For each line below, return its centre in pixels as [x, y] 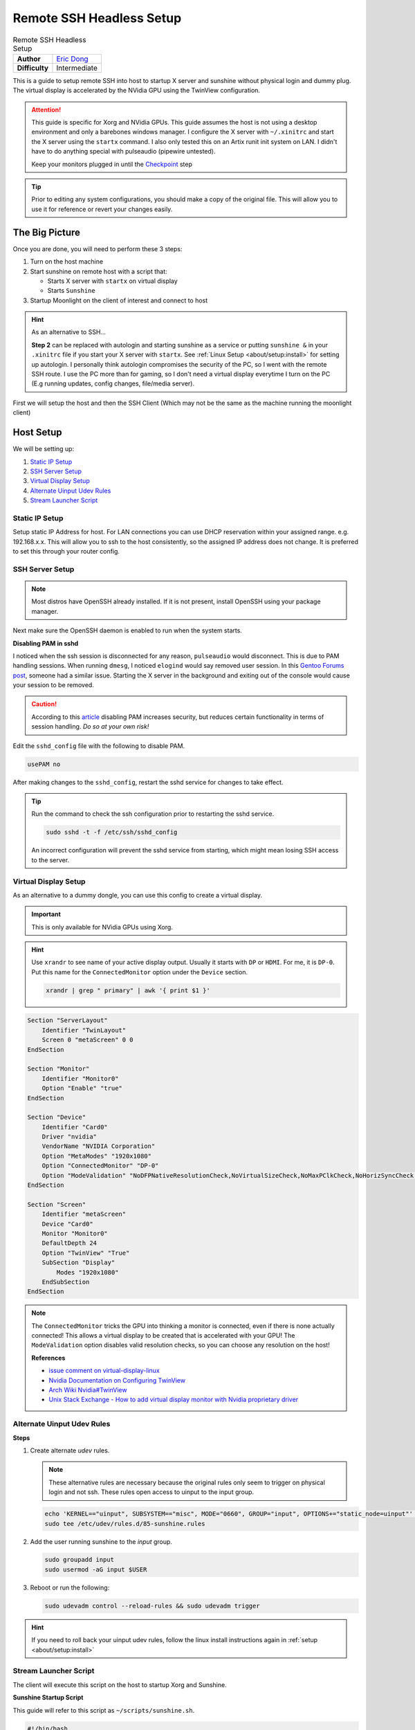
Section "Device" [57, 1117]
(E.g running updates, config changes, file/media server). [113, 383]
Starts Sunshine [72, 291]
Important [46, 914]
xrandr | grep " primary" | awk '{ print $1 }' [128, 990]
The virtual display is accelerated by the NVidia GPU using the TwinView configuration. [137, 91]
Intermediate [77, 68]
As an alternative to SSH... [69, 332]
